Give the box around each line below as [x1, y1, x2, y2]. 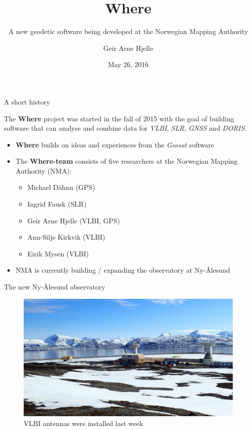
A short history [4, 96, 50, 107]
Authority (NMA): [15, 165, 72, 176]
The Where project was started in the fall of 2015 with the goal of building [4, 113, 234, 123]
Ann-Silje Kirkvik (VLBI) [27, 232, 106, 242]
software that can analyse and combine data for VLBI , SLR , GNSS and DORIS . [4, 123, 247, 133]
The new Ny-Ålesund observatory [4, 282, 106, 292]
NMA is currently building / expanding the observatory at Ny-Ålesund [15, 265, 230, 275]
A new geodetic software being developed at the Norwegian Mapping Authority [8, 26, 248, 36]
